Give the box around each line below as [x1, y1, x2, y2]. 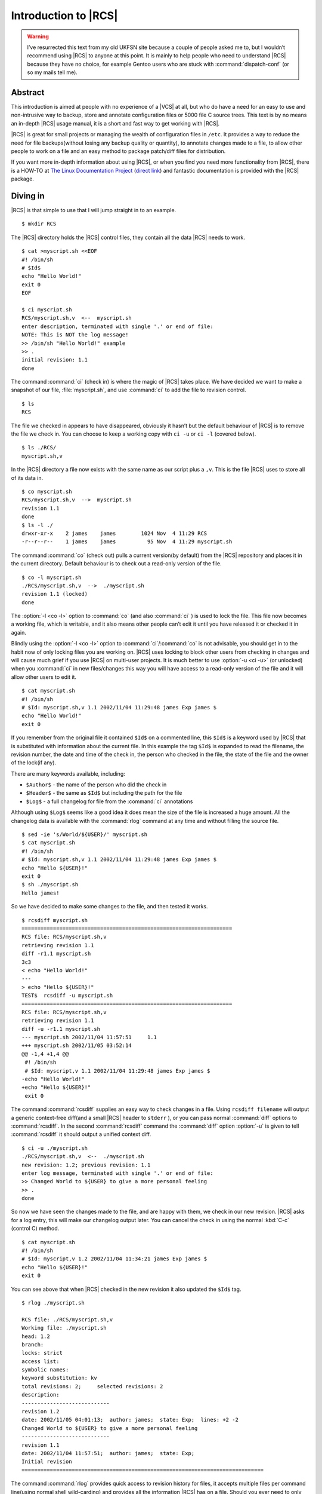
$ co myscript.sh [21, 488, 72, 495]
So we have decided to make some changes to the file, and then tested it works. [11, 903, 208, 910]
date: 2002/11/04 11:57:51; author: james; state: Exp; [21, 1450, 195, 1456]
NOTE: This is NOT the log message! [21, 332, 129, 338]
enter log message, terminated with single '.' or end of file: [21, 1170, 214, 1177]
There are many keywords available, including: [11, 770, 125, 777]
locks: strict [21, 1349, 63, 1357]
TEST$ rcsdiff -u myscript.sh [21, 992, 113, 999]
